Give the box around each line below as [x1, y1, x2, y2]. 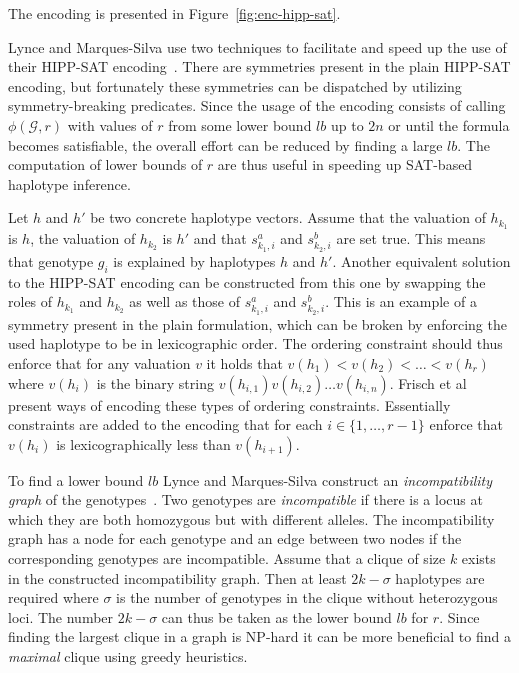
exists [461, 548, 496, 569]
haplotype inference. [8, 173, 131, 194]
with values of [67, 114, 153, 135]
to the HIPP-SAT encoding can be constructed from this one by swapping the [8, 271, 486, 292]
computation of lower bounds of [8, 154, 203, 175]
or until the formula [388, 114, 510, 135]
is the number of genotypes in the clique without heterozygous [116, 587, 498, 608]
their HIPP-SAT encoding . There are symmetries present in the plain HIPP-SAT [8, 56, 511, 77]
